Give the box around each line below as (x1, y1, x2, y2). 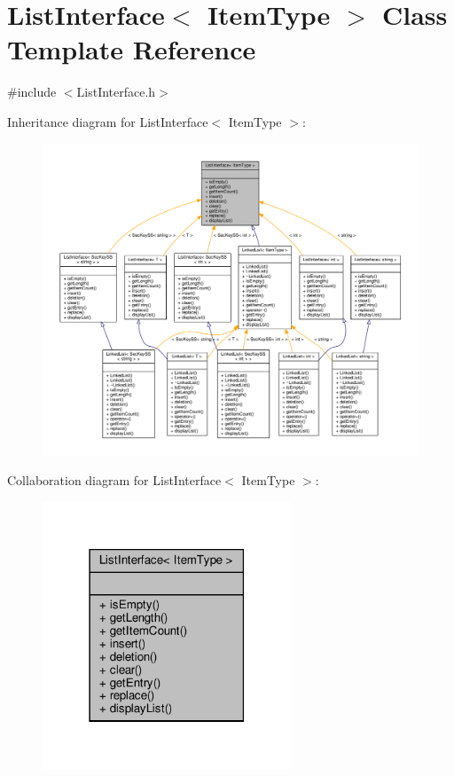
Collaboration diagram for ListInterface (7, 471, 222, 490)
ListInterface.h (76, 82, 156, 101)
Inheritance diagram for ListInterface (7, 112, 208, 130)
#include (7, 82, 57, 101)
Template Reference (7, 31, 256, 67)
